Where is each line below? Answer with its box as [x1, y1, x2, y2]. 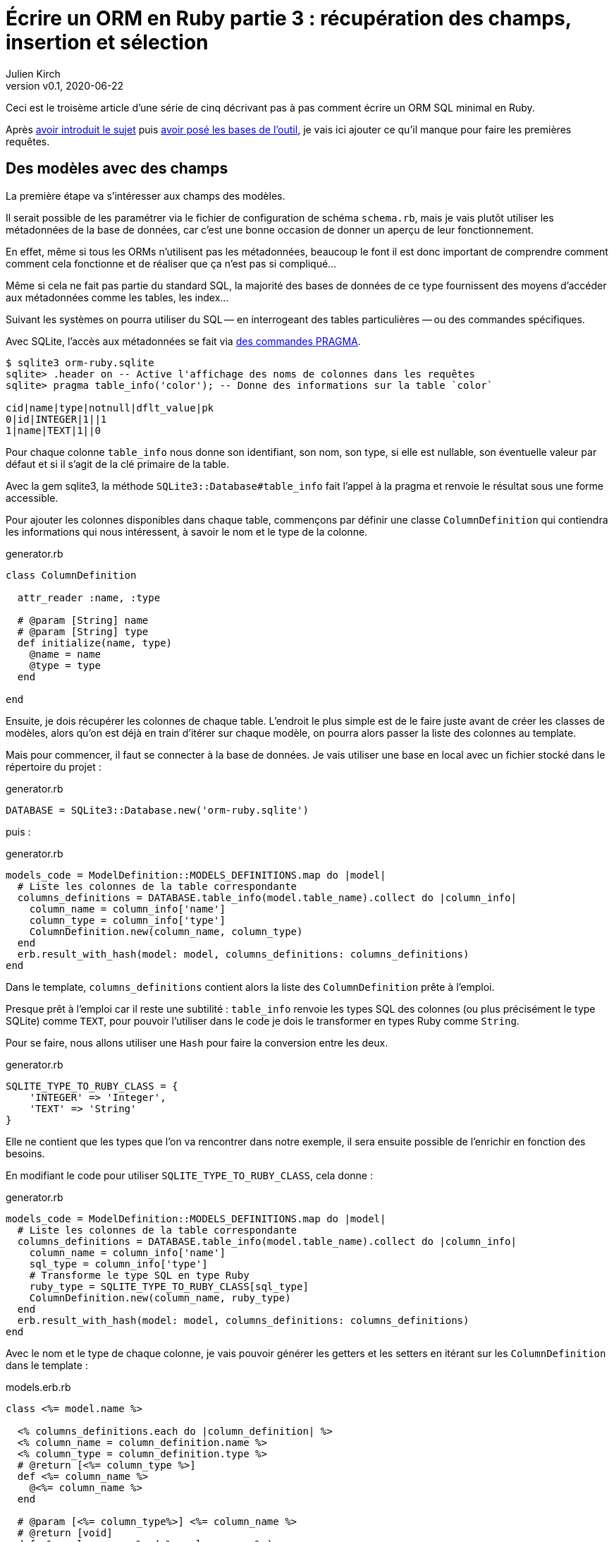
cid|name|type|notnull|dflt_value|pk [6, 402, 214, 414]
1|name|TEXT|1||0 [6, 424, 101, 436]
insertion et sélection [6, 30, 209, 54]
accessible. [6, 491, 59, 504]
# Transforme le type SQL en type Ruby [29, 1269, 250, 1281]
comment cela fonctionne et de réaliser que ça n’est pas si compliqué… [6, 257, 337, 270]
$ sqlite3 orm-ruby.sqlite [6, 356, 154, 368]
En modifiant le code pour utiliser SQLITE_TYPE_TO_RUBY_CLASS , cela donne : [6, 1169, 373, 1181]
